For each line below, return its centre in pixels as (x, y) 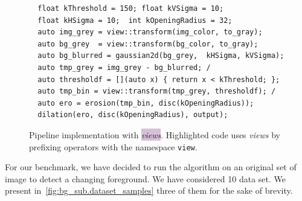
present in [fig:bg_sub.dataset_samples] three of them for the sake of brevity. (149, 190)
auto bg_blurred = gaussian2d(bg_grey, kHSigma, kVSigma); (161, 56)
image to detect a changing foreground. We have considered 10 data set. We (145, 178)
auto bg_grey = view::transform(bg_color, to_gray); (148, 44)
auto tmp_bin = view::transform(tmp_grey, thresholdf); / (157, 91)
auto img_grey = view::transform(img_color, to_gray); (150, 32)
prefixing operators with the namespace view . (113, 146)
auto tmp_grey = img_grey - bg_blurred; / (124, 67)
